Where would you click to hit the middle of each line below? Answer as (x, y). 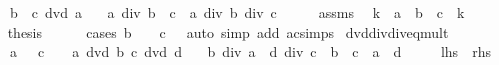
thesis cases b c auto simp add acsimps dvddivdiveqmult (228, 31)
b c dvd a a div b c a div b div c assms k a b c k (237, 12)
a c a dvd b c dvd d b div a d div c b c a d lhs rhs (250, 51)
